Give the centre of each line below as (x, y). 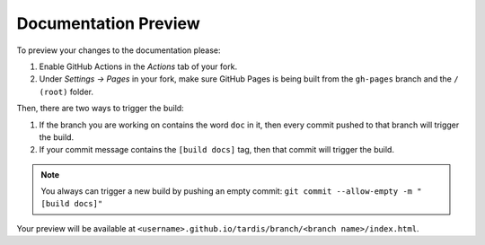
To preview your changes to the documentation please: (119, 50)
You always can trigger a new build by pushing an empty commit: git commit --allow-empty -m (227, 191)
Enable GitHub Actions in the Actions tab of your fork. (138, 66)
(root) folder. (66, 92)
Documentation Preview (109, 23)
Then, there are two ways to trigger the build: (100, 109)
